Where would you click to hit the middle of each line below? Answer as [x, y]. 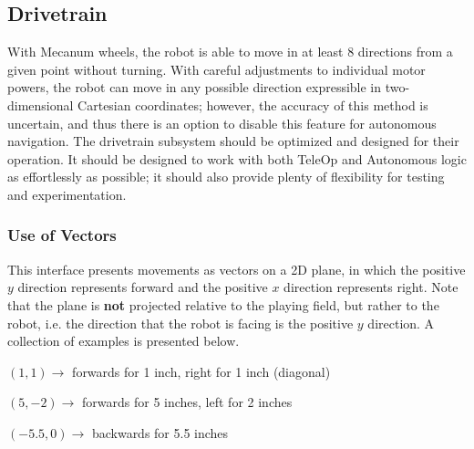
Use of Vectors [62, 235]
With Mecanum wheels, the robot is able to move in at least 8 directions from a [230, 52]
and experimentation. [67, 194]
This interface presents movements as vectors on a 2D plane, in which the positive [237, 269]
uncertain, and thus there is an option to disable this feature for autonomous [222, 123]
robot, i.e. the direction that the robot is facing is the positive [180, 323]
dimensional [41, 104]
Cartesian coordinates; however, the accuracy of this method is [253, 104]
